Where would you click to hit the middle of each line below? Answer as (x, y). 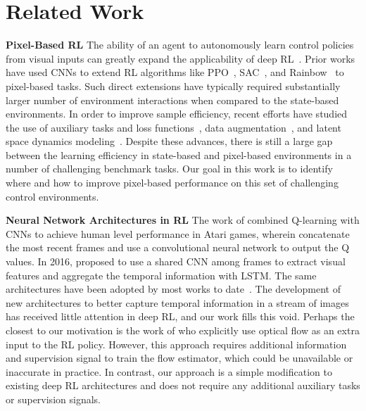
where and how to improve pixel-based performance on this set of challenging (172, 183)
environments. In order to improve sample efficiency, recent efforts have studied (177, 114)
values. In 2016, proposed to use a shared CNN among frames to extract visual (176, 261)
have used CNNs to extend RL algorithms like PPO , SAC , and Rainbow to (175, 72)
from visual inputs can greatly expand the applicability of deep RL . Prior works (181, 58)
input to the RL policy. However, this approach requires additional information (176, 344)
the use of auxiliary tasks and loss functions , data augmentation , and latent (173, 127)
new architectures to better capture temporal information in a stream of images (177, 302)
